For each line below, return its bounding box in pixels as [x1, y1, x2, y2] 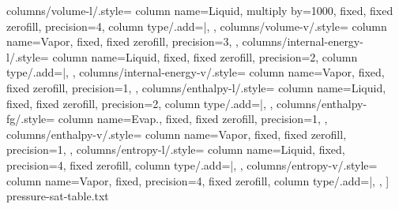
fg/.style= [6, 110, 55, 127]
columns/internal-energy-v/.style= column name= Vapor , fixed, [79, 64, 385, 80]
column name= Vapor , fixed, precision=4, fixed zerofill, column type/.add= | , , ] [6, 172, 390, 188]
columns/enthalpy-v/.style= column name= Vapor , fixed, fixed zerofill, [6, 125, 347, 142]
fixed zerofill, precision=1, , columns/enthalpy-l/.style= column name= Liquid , [6, 79, 386, 95]
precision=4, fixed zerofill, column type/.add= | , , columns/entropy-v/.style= [6, 156, 378, 173]
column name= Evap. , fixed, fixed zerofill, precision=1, [58, 110, 321, 127]
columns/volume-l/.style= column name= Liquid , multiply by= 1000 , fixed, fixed [6, 2, 393, 18]
